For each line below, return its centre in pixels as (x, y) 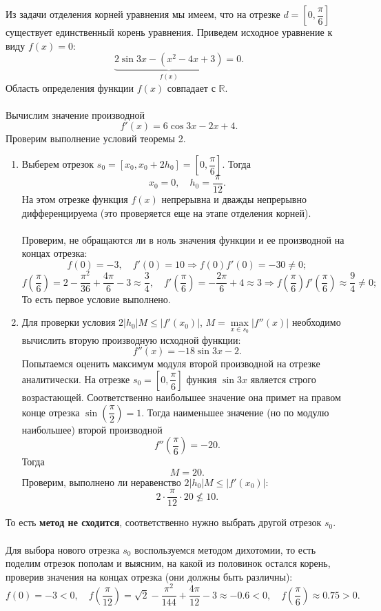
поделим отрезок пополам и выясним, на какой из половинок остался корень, (168, 563)
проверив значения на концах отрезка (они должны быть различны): (149, 576)
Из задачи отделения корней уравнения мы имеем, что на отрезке (143, 14)
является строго (283, 379)
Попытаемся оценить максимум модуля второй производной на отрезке (171, 363)
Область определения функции (70, 87)
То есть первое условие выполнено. (96, 299)
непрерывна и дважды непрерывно (234, 199)
